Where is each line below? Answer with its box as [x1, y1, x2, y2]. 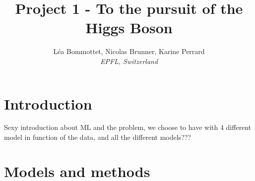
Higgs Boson [85, 17, 173, 38]
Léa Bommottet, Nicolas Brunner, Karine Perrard [53, 46, 205, 57]
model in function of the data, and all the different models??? [4, 132, 191, 142]
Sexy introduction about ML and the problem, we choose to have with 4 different [4, 122, 252, 132]
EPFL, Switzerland [100, 56, 158, 66]
